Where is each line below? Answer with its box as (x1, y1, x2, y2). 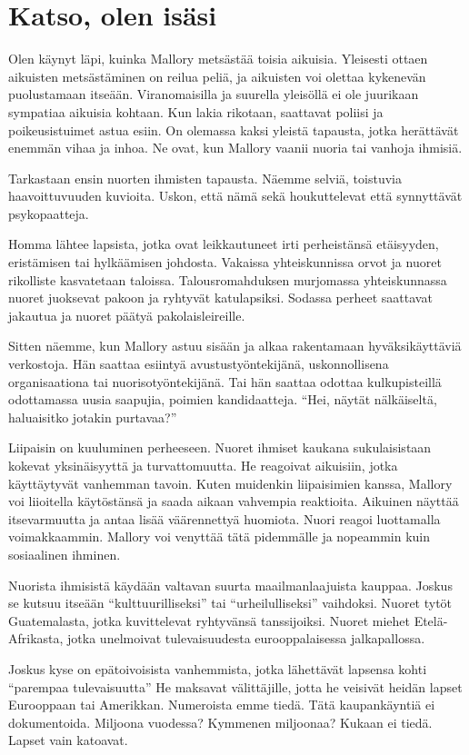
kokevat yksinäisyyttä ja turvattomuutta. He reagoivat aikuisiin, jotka (8, 456, 398, 474)
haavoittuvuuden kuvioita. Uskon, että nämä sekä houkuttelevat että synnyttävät (8, 186, 463, 205)
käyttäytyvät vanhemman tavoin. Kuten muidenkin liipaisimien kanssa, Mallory (8, 473, 453, 492)
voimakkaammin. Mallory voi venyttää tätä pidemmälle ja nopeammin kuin (8, 527, 431, 546)
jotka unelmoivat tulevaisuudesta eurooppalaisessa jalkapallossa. (67, 629, 425, 648)
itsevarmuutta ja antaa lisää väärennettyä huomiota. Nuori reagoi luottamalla (8, 509, 441, 528)
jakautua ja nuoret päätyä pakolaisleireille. (8, 305, 245, 324)
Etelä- (414, 611, 448, 630)
